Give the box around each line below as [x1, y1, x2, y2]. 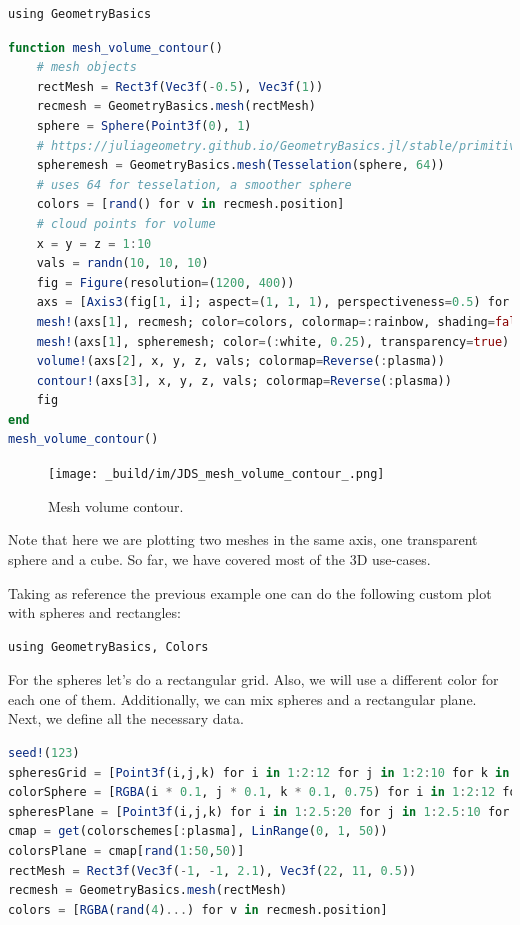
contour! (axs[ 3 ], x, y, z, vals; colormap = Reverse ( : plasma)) [36, 373, 452, 388]
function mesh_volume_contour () [8, 40, 223, 55]
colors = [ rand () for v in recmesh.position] [36, 197, 345, 212]
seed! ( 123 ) [8, 746, 80, 761]
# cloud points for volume [36, 216, 216, 231]
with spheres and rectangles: [8, 602, 181, 623]
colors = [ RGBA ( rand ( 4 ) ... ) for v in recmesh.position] [8, 902, 388, 917]
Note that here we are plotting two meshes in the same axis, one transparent [8, 529, 478, 550]
